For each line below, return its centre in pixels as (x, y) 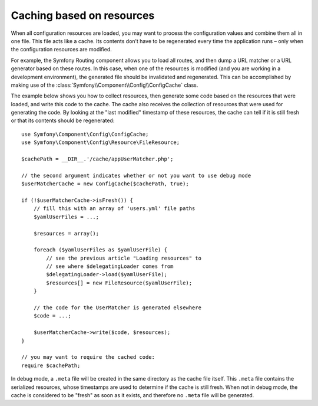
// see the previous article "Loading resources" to (124, 258)
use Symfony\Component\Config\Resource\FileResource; (100, 143)
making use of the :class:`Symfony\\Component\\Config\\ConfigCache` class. (105, 85)
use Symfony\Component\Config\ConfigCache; (85, 134)
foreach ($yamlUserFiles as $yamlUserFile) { (100, 250)
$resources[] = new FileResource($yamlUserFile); (119, 283)
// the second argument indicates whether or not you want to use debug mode (136, 175)
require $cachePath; (51, 365)
